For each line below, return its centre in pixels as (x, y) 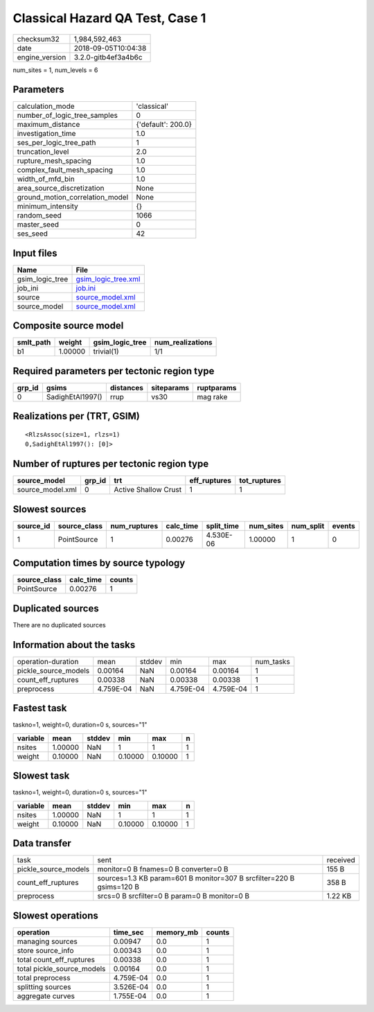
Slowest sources (50, 509)
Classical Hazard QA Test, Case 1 (109, 18)
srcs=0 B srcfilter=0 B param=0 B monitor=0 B (173, 896)
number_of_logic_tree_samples (67, 116)
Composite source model (68, 326)
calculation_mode (46, 106)
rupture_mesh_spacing (54, 161)
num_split (308, 525)
